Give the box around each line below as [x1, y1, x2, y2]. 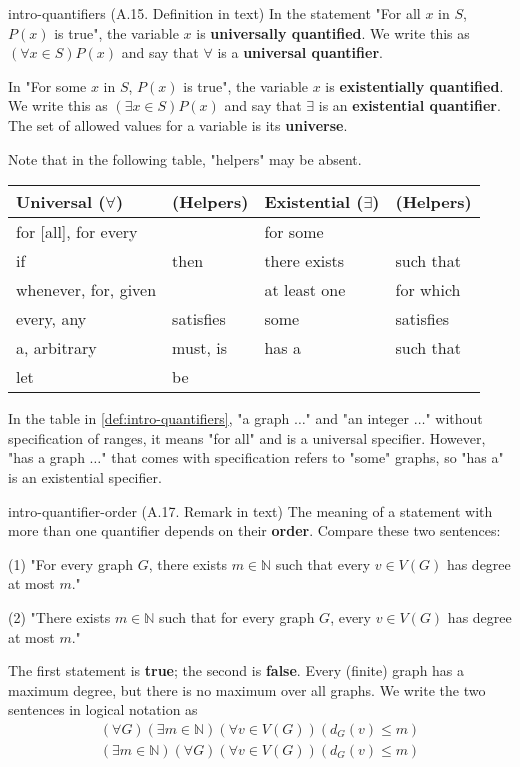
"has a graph [8, 447, 85, 468]
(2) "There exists [8, 606, 111, 627]
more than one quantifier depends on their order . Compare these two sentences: [8, 520, 501, 541]
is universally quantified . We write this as [196, 22, 470, 43]
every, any [16, 307, 87, 331]
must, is [172, 336, 227, 360]
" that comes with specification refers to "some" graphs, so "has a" [101, 447, 504, 468]
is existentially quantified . [325, 75, 504, 96]
